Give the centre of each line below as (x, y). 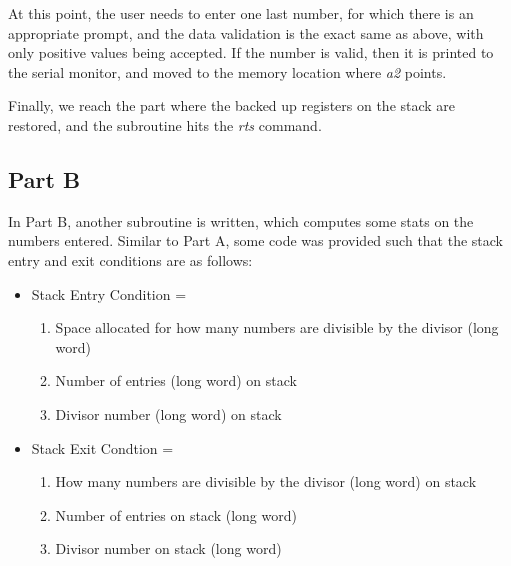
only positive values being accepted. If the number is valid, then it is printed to (251, 52)
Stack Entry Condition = (109, 293)
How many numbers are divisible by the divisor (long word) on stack (266, 481)
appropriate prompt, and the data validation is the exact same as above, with (246, 32)
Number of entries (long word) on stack (176, 380)
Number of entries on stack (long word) (176, 514)
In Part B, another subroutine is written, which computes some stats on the (241, 220)
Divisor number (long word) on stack (168, 413)
